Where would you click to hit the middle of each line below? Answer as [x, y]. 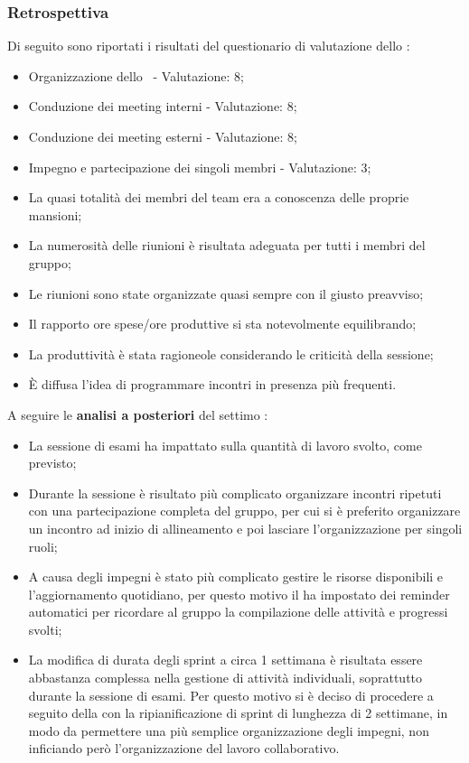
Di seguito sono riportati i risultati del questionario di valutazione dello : [209, 46]
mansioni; [55, 214]
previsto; [52, 463]
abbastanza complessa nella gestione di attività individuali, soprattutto [225, 678]
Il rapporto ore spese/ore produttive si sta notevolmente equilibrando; [222, 324]
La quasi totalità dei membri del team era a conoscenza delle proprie [219, 197]
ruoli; [43, 546]
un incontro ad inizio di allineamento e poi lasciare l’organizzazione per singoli [245, 528]
